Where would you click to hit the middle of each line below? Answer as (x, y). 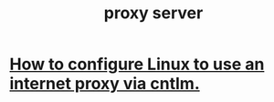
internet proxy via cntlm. (105, 84)
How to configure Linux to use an (137, 64)
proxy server (153, 13)
